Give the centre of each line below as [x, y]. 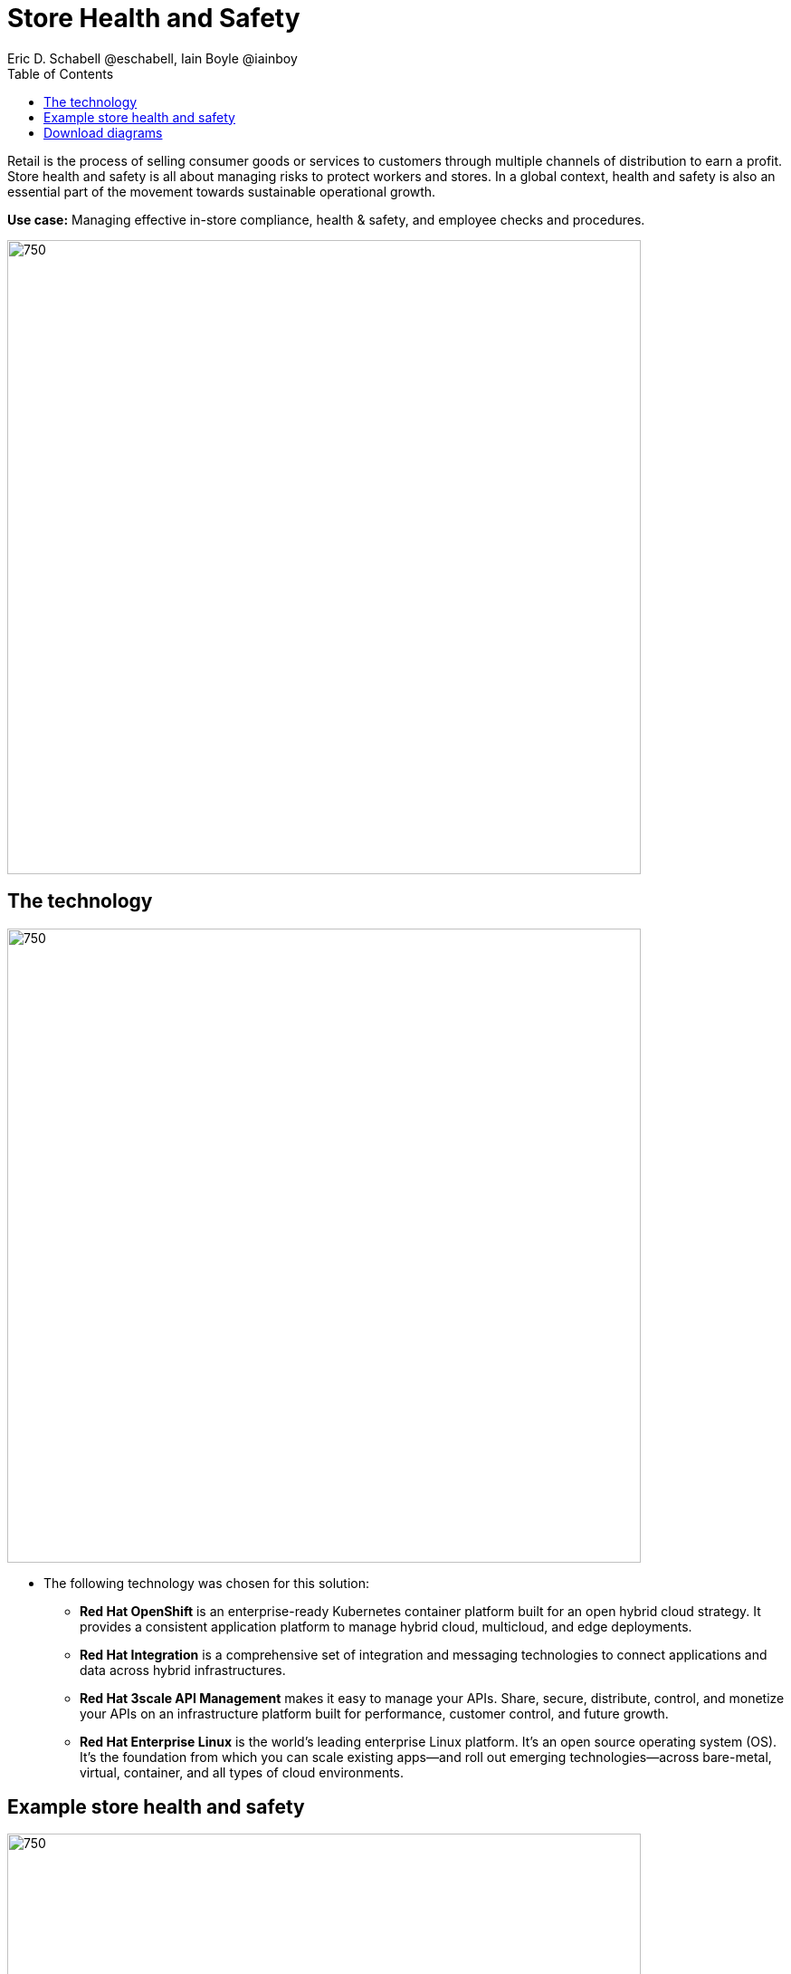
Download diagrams [103, 132]
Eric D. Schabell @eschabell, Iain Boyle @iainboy [152, 58]
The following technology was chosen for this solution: [207, 1583]
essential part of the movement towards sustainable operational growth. [222, 191]
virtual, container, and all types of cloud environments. [242, 1772]
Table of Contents [61, 73]
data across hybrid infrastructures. [183, 1670]
